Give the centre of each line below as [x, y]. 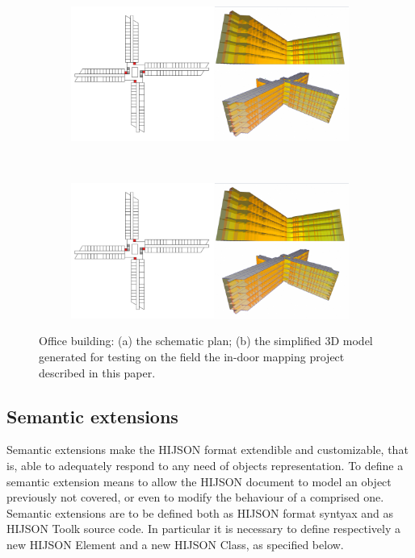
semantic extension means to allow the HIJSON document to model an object [199, 481]
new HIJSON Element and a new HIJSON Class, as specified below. [175, 544]
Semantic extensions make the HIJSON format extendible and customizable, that [207, 450]
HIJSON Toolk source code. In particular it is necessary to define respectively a [204, 529]
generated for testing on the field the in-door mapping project [192, 356]
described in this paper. [97, 372]
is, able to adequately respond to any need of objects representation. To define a [205, 465]
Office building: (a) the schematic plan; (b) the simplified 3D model [206, 341]
